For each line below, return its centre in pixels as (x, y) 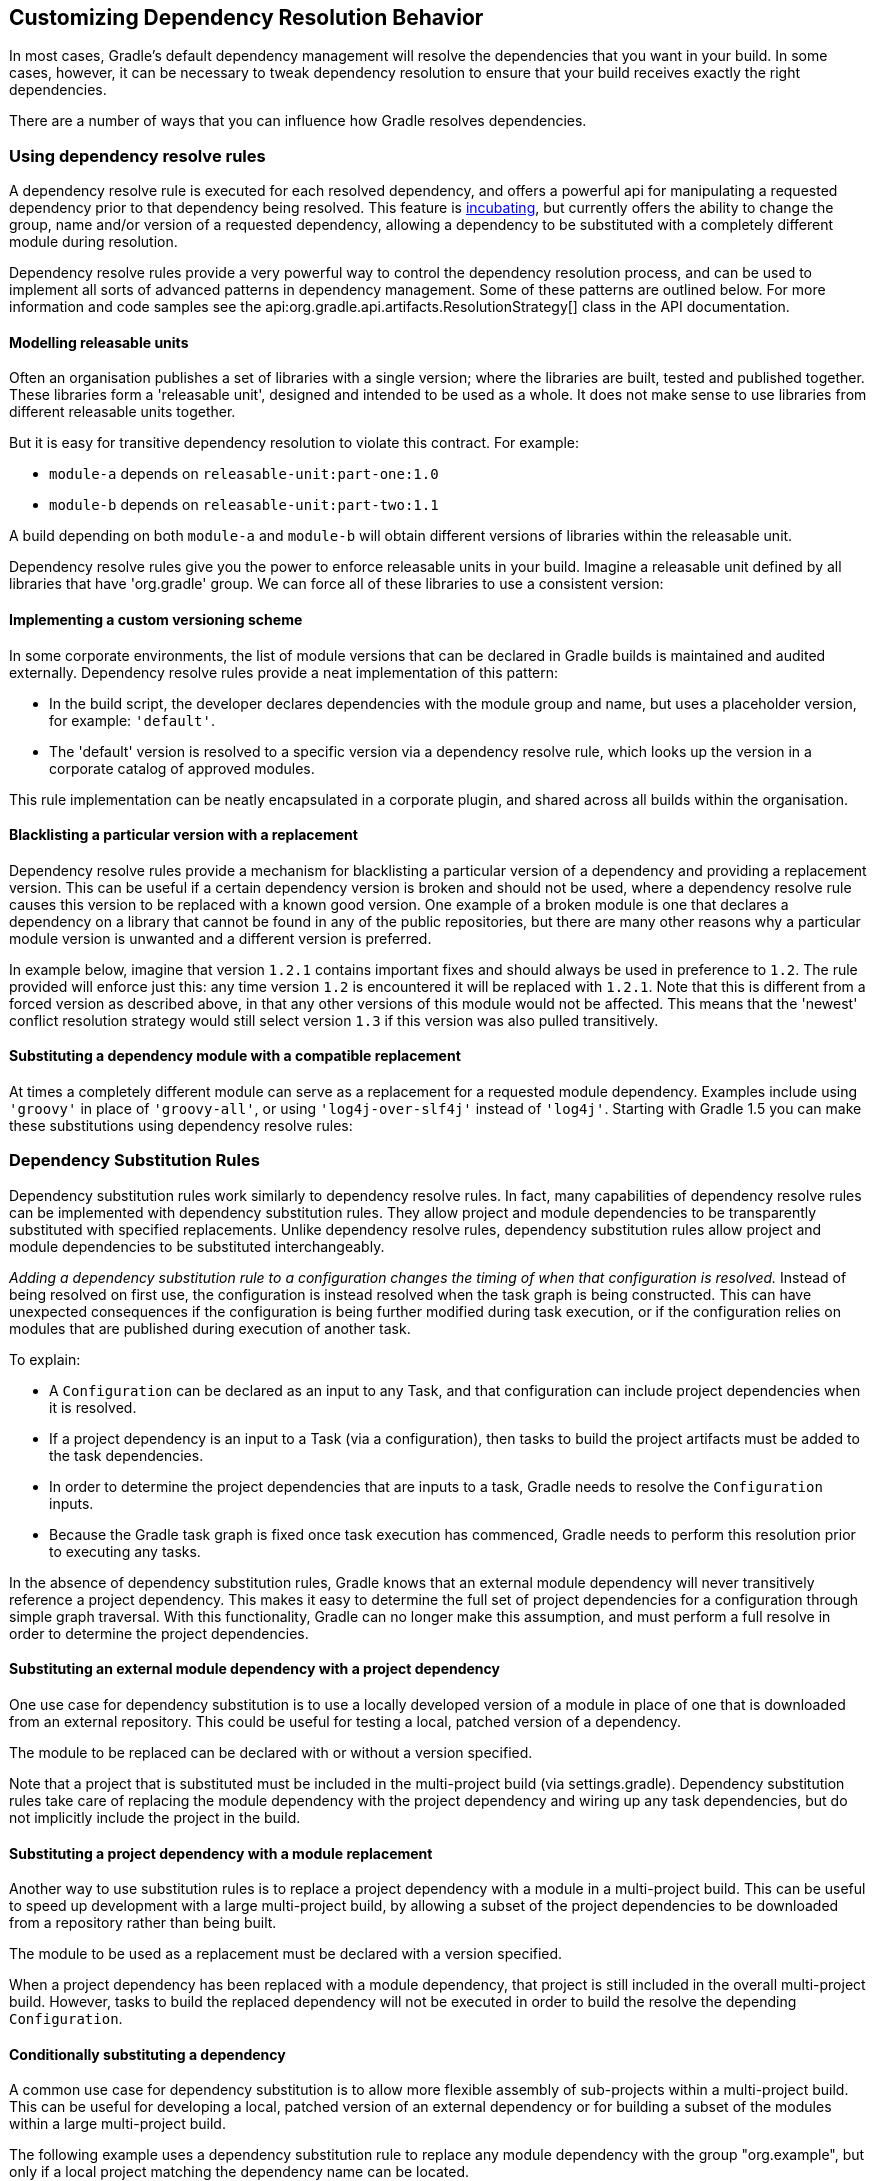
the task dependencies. (126, 1455)
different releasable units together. (122, 412)
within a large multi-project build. (117, 2124)
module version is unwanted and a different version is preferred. (220, 938)
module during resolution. (93, 242)
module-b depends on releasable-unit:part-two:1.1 (244, 505)
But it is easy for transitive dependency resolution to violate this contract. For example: (294, 443)
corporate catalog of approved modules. (182, 768)
